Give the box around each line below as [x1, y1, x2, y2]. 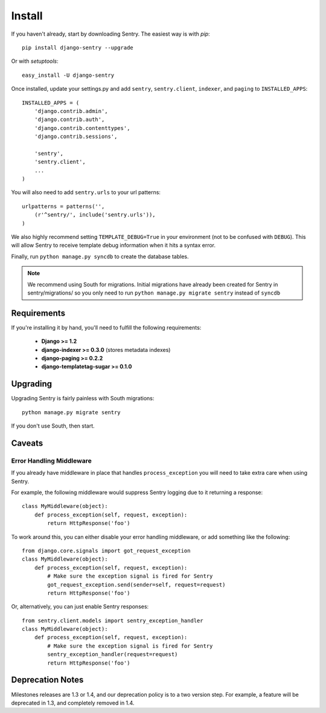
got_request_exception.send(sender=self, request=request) [47, 581, 226, 588]
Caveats [11, 438, 43, 448]
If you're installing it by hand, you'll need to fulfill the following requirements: [11, 324, 202, 331]
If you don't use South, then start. [11, 422, 95, 429]
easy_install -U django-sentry [22, 71, 115, 79]
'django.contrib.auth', [34, 116, 105, 123]
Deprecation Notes [11, 675, 84, 685]
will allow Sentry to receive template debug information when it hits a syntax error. [11, 242, 216, 249]
